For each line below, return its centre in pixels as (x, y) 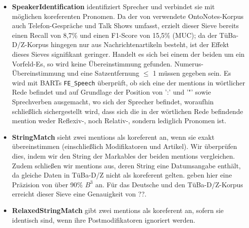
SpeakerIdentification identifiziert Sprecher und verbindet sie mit (113, 6)
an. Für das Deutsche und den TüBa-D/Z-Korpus (169, 184)
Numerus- (189, 63)
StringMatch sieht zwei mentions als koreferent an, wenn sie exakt (113, 137)
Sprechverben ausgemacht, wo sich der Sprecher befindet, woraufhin (113, 101)
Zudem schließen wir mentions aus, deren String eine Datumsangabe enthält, (126, 165)
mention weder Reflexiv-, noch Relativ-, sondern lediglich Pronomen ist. (119, 121)
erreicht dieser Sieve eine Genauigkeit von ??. (79, 194)
